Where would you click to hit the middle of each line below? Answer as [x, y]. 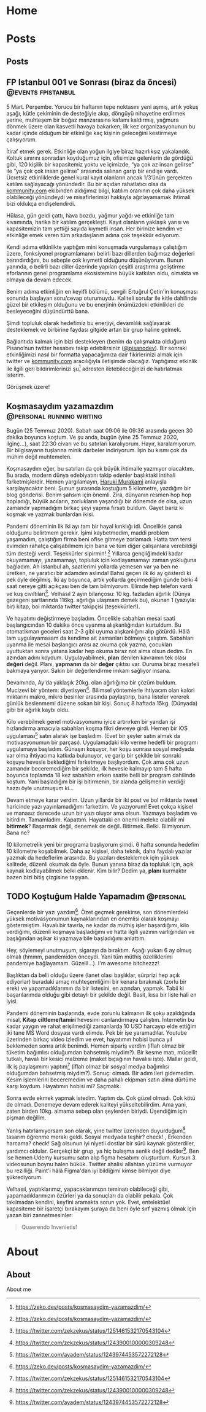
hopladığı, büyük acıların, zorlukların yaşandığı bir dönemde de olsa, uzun [99, 501]
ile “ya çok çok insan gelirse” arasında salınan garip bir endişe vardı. [93, 171]
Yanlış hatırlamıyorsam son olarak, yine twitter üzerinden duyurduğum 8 [96, 1130]
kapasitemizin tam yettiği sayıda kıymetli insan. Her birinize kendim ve [94, 229]
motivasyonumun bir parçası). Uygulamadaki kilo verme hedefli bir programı [102, 742]
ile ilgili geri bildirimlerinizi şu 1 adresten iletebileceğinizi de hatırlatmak [94, 368]
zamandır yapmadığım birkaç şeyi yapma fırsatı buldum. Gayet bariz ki [95, 508]
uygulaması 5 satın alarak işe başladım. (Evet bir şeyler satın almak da [93, 735]
